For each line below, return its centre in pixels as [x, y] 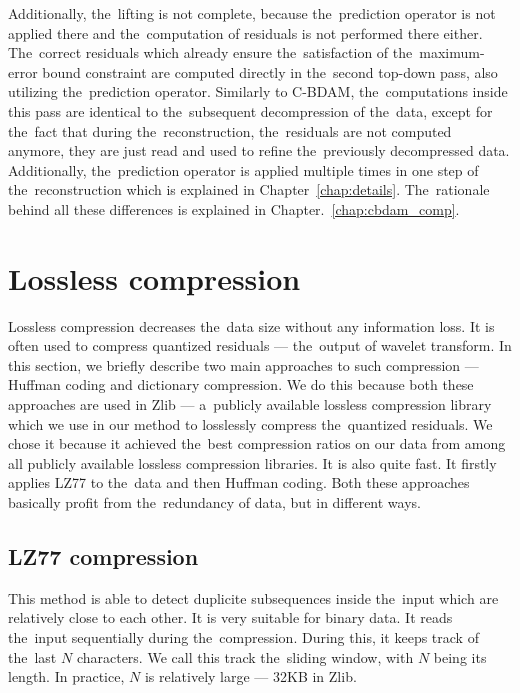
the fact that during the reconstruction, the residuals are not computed [230, 130]
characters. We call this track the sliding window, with [245, 656]
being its [460, 656]
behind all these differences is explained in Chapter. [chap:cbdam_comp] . [234, 208]
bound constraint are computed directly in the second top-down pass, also [270, 71]
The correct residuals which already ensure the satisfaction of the [210, 52]
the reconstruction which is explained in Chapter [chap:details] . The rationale [249, 189]
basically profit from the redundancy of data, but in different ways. [214, 502]
